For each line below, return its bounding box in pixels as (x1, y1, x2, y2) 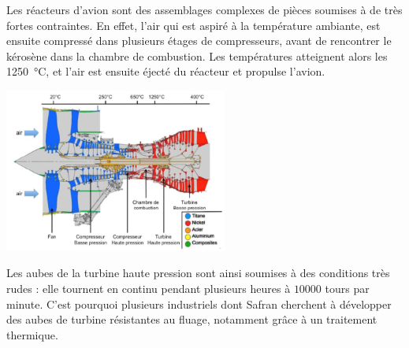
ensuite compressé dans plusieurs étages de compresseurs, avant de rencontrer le (6, 32, 392, 49)
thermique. (6, 326, 58, 342)
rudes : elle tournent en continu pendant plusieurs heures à (6, 280, 291, 296)
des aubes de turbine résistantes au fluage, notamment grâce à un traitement (6, 311, 377, 328)
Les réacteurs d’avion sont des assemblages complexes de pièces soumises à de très (6, 2, 403, 17)
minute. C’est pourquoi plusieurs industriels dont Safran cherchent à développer (6, 295, 392, 312)
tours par (325, 280, 370, 296)
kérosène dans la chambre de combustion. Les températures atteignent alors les (6, 47, 388, 64)
